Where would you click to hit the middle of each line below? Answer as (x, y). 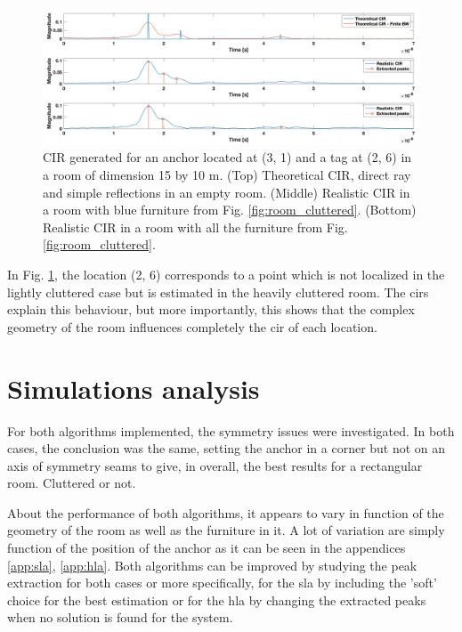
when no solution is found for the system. (120, 617)
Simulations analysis (134, 388)
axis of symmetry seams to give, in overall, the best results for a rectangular (215, 465)
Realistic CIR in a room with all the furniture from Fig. (195, 227)
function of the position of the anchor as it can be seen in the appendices (207, 548)
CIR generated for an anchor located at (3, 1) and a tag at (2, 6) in (227, 157)
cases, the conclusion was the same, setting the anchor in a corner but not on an (227, 448)
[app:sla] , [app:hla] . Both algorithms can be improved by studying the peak (212, 565)
